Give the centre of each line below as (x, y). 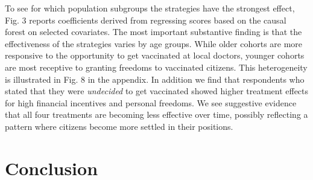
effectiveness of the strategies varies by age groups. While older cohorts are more (154, 43)
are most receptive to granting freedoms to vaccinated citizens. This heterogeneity (156, 67)
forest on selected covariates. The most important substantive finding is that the (153, 32)
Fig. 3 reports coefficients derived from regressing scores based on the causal (146, 20)
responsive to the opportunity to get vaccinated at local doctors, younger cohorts (155, 55)
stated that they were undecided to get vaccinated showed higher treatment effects (157, 91)
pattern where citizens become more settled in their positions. (119, 126)
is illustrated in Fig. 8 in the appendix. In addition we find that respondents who (155, 79)
